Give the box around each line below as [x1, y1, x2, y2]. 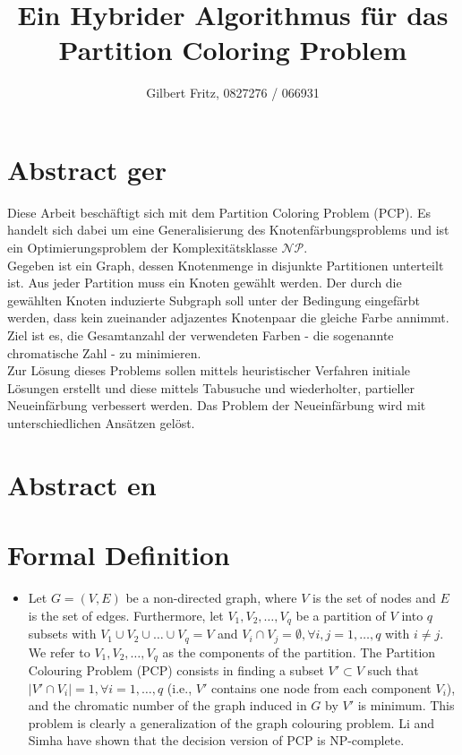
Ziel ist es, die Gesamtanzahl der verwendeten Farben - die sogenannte [7, 326, 394, 344]
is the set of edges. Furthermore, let [28, 605, 224, 624]
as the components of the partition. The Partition [162, 642, 436, 661]
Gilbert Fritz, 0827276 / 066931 [146, 83, 320, 102]
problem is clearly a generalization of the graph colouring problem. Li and [28, 713, 435, 732]
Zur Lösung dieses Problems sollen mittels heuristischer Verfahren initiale [7, 361, 411, 380]
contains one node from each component [210, 678, 432, 697]
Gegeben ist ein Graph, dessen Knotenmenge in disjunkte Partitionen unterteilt [7, 255, 444, 274]
